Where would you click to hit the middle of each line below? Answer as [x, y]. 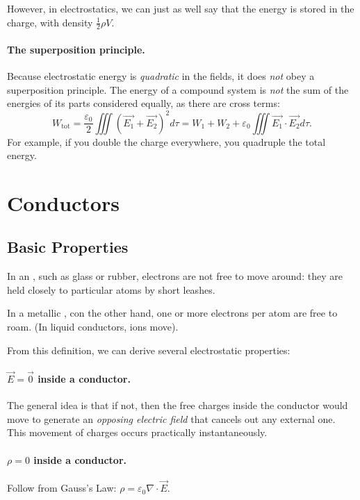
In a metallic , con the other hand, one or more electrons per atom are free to [172, 313]
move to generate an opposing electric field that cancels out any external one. [171, 418]
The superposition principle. [76, 50]
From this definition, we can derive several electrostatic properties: [149, 350]
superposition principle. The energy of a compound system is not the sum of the [178, 89]
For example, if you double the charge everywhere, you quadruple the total [166, 141]
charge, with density [50, 22]
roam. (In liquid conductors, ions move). [93, 327]
